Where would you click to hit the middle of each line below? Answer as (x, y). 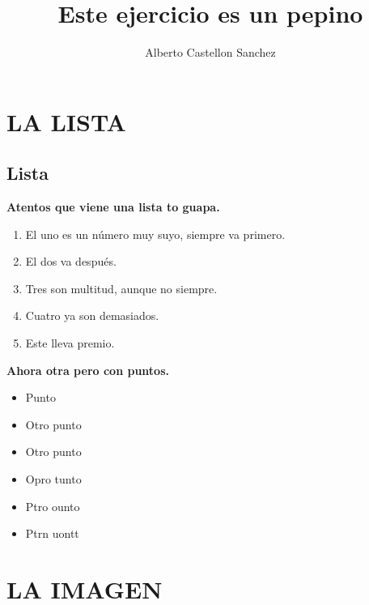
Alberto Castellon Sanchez (210, 52)
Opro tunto (53, 479)
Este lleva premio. (70, 343)
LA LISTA (66, 121)
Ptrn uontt (52, 533)
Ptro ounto (53, 506)
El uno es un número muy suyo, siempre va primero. (155, 234)
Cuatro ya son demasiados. (92, 315)
